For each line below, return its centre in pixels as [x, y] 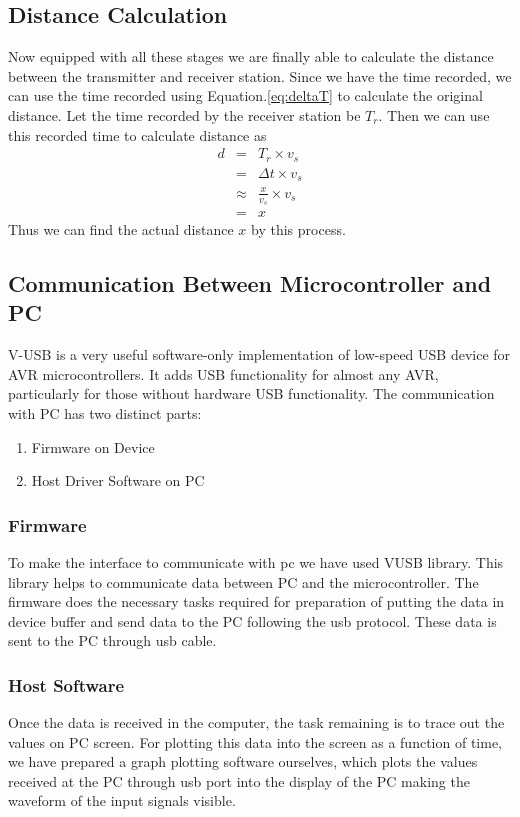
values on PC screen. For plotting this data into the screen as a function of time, [255, 741]
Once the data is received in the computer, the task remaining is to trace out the [256, 722]
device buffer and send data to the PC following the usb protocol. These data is [252, 620]
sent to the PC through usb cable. [112, 640]
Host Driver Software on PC [118, 480]
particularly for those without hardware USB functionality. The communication [251, 393]
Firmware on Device [93, 446]
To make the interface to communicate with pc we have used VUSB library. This [256, 561]
